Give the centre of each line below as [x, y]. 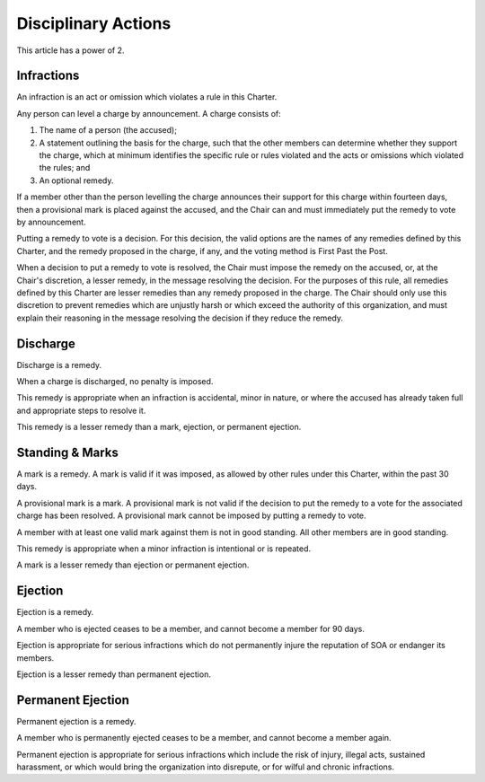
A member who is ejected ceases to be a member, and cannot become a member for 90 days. [191, 628]
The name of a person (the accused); [108, 130]
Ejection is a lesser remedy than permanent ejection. [114, 674]
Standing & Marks [67, 452]
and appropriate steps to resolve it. [81, 410]
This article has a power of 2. [71, 50]
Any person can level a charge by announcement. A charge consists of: [149, 113]
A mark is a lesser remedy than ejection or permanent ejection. [133, 565]
